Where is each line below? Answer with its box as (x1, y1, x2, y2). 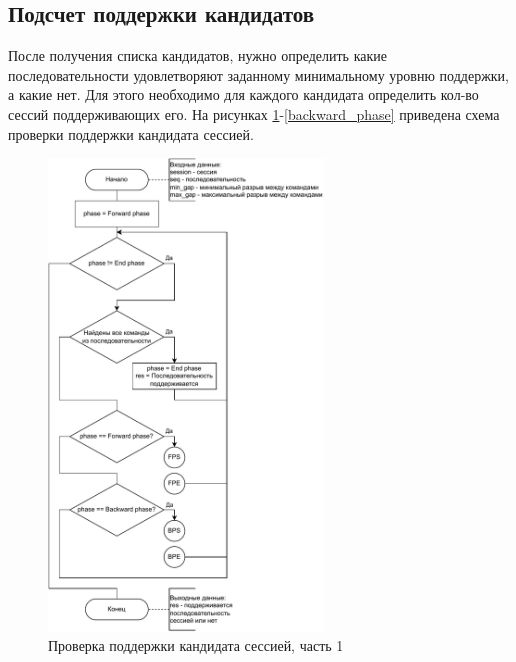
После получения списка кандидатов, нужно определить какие (8, 45, 387, 66)
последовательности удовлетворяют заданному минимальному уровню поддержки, (8, 64, 510, 85)
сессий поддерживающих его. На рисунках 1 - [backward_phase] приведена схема (8, 103, 500, 124)
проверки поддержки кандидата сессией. (8, 123, 254, 144)
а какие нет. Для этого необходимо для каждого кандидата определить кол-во (8, 84, 479, 105)
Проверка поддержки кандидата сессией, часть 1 (48, 635, 344, 656)
